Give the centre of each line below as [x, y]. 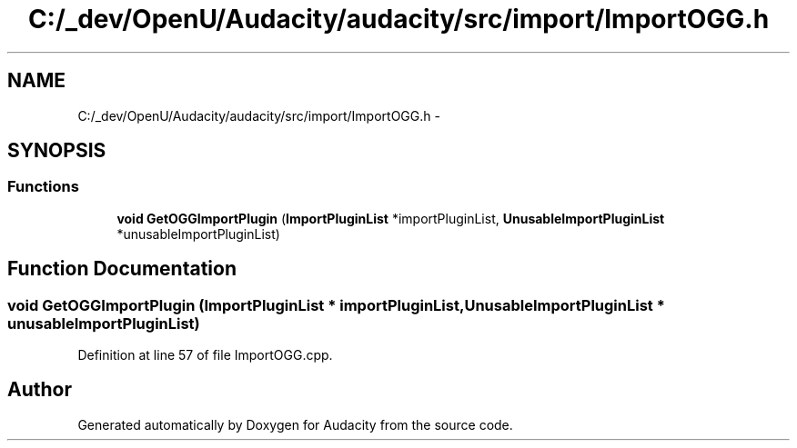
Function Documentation [122, 269]
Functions [43, 187]
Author [40, 390]
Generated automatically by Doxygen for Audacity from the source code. [295, 424]
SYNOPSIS [57, 151]
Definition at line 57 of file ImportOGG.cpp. [205, 355]
